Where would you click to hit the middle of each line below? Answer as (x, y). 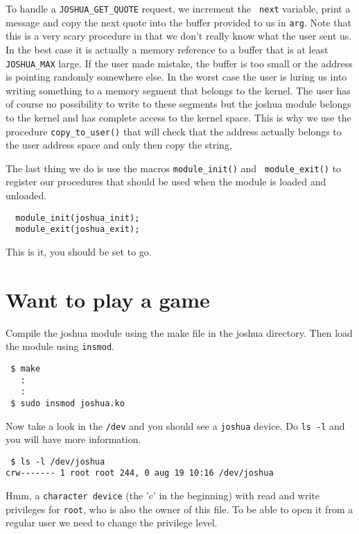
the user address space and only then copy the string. (119, 145)
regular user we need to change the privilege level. (112, 523)
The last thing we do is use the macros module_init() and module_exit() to (174, 168)
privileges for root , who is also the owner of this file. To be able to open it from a (179, 509)
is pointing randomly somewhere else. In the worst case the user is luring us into (176, 77)
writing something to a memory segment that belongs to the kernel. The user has (178, 90)
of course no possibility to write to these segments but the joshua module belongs (178, 104)
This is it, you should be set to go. (79, 251)
